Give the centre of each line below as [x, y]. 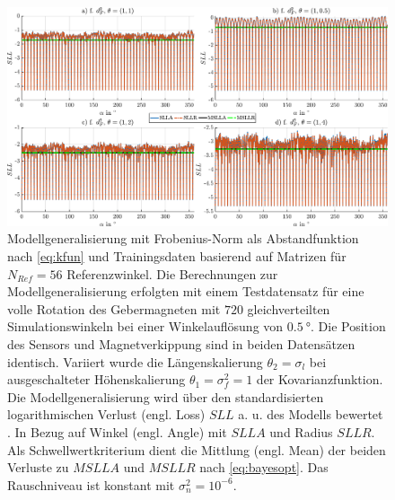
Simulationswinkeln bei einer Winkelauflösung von [145, 326]
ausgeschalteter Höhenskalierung [97, 379]
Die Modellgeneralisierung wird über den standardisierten [166, 396]
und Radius [301, 432]
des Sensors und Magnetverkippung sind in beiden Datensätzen [181, 344]
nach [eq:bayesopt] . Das [264, 467]
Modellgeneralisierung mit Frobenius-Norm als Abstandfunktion [183, 238]
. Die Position [348, 326]
